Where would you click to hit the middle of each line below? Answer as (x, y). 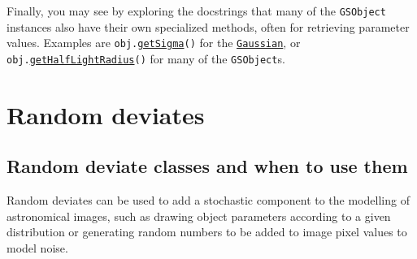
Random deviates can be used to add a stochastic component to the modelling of (208, 200)
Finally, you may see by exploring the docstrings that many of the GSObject (196, 11)
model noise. (37, 247)
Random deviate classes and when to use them (207, 166)
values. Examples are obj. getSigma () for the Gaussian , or (154, 43)
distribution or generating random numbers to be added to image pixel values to (207, 232)
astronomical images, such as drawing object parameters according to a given (199, 216)
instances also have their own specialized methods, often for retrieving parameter (208, 26)
